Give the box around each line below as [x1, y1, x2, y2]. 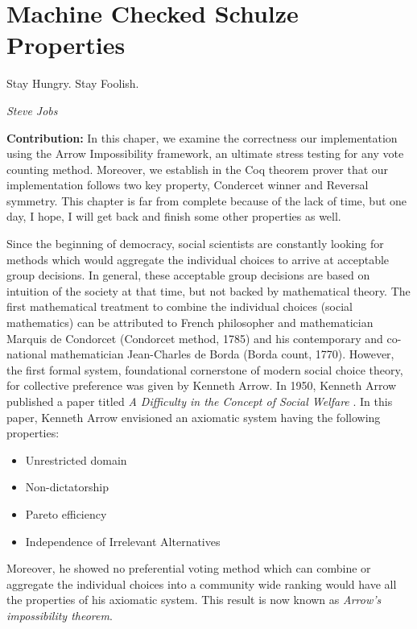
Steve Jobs [6, 101, 58, 118]
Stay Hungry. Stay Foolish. [6, 75, 139, 92]
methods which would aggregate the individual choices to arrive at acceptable [6, 250, 390, 267]
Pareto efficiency [25, 505, 107, 522]
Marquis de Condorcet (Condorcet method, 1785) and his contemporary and [6, 329, 383, 346]
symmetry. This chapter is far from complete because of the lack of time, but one [6, 192, 407, 209]
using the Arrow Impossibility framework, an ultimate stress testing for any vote [6, 145, 404, 162]
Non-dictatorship [25, 478, 109, 495]
